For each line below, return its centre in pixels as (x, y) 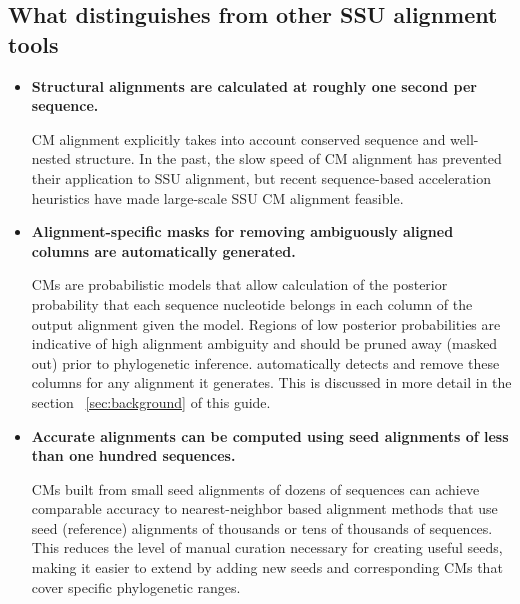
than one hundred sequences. (133, 455)
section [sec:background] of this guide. (151, 401)
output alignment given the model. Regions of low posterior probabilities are (266, 323)
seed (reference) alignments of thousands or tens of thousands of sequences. (262, 527)
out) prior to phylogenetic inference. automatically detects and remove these (265, 362)
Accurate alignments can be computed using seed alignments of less (270, 435)
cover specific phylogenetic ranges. (136, 586)
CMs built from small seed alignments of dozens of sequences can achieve (255, 488)
